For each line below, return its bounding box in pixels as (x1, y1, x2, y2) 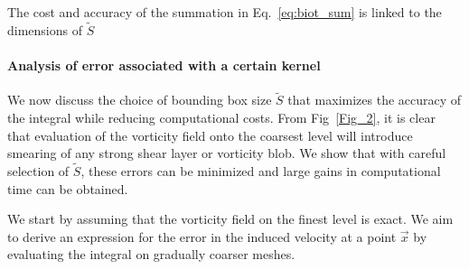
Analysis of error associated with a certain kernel (7, 56, 321, 74)
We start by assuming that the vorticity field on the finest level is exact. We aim (7, 209, 454, 228)
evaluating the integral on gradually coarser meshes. (7, 245, 295, 264)
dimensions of (7, 20, 82, 39)
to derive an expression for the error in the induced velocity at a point (7, 227, 397, 246)
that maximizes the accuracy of (287, 90, 462, 109)
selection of (7, 162, 70, 181)
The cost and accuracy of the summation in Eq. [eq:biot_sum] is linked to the (7, 3, 442, 21)
